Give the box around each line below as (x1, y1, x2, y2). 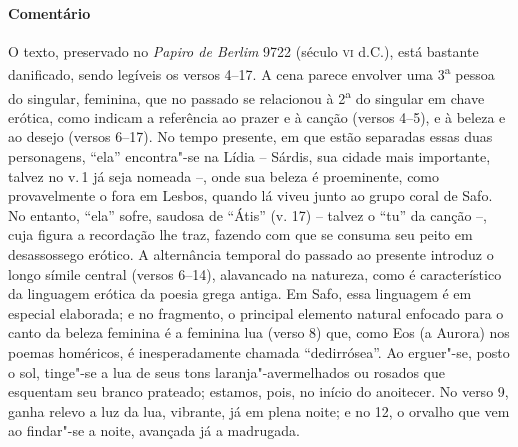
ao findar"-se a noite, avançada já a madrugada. (8, 420, 301, 441)
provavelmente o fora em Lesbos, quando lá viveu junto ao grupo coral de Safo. (8, 185, 493, 206)
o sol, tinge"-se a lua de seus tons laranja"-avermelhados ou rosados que (8, 361, 445, 382)
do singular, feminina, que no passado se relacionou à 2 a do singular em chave (8, 84, 485, 108)
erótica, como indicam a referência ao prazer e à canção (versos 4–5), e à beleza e (8, 106, 506, 127)
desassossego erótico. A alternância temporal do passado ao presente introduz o (8, 244, 494, 265)
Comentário (8, 2, 91, 23)
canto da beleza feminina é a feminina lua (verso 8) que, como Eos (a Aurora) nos (8, 322, 510, 343)
